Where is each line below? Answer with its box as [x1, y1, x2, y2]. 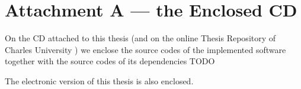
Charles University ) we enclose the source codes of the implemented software [5, 43, 286, 55]
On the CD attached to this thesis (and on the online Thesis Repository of [5, 32, 276, 44]
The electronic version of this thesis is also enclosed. [5, 74, 194, 87]
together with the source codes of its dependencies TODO [5, 55, 215, 67]
